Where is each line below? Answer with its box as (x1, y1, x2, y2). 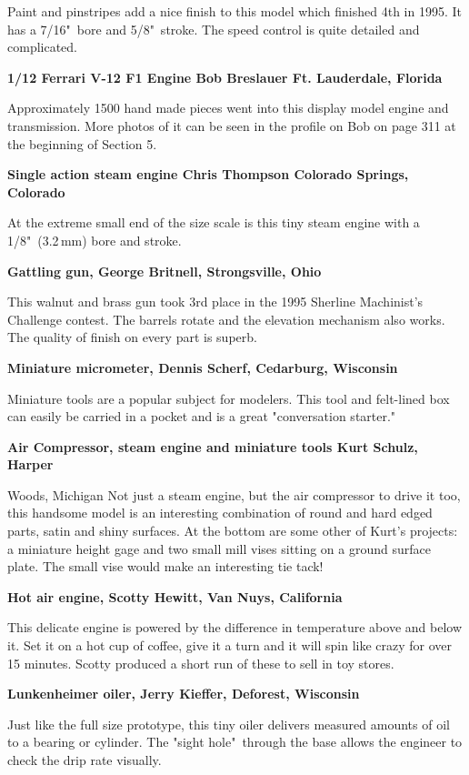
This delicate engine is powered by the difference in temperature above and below (7, 618, 462, 637)
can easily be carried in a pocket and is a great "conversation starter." (7, 407, 396, 426)
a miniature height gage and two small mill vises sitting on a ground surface (7, 538, 431, 558)
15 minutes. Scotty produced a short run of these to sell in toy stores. (7, 653, 394, 672)
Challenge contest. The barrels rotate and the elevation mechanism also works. (7, 309, 445, 328)
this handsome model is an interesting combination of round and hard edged (7, 503, 433, 522)
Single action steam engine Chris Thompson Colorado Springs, (7, 165, 409, 184)
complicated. (7, 37, 77, 56)
